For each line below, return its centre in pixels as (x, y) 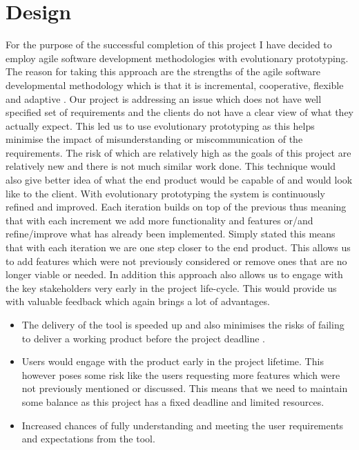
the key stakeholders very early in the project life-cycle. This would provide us (171, 287)
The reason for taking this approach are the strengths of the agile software (163, 71)
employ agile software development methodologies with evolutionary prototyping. (177, 58)
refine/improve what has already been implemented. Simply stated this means (171, 234)
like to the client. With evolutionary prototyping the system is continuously (165, 193)
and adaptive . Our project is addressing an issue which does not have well (164, 98)
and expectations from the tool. (88, 439)
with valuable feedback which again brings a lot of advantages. (138, 301)
